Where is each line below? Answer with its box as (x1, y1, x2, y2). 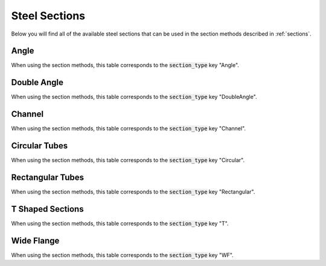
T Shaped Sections (11, 204, 84, 214)
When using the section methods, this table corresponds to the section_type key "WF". (11, 251, 234, 259)
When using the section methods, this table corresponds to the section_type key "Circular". (11, 157, 245, 164)
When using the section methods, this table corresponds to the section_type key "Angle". (11, 62, 240, 69)
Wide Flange (11, 235, 60, 245)
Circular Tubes (11, 141, 68, 151)
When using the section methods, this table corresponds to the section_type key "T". (11, 220, 229, 227)
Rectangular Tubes (11, 172, 85, 182)
